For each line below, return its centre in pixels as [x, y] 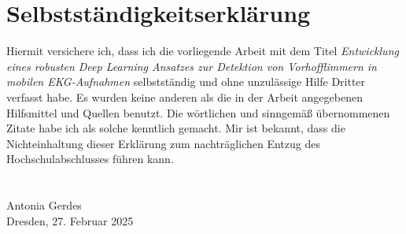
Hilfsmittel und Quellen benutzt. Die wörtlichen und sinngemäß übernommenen [198, 112]
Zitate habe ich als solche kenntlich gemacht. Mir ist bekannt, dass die [176, 128]
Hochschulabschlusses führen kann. [90, 159]
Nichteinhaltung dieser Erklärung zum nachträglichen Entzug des [163, 143]
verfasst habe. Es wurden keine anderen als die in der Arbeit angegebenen [185, 97]
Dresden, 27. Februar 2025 [70, 220]
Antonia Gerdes [44, 205]
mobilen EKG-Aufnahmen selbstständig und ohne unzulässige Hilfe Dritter [186, 82]
